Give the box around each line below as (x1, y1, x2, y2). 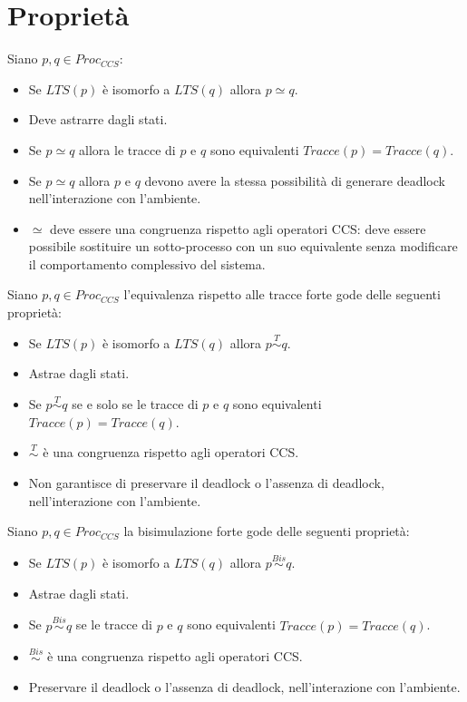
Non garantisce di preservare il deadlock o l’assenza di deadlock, (28, 473, 384, 492)
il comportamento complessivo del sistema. (28, 254, 266, 273)
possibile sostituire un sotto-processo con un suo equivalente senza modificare (28, 237, 458, 256)
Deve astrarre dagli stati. (28, 110, 168, 129)
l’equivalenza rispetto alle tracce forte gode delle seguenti (123, 285, 441, 304)
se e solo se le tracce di (72, 395, 199, 414)
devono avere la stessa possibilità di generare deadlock (144, 171, 445, 190)
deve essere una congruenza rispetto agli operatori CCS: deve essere (50, 219, 426, 238)
